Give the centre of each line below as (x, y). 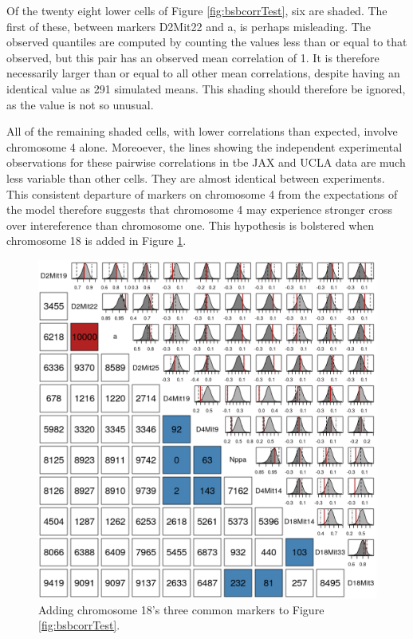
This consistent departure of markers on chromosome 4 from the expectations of (202, 193)
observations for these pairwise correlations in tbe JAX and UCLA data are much (206, 162)
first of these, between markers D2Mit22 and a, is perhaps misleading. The (189, 26)
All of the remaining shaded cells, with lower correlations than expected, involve (202, 131)
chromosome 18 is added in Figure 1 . (96, 241)
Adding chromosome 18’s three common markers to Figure (181, 609)
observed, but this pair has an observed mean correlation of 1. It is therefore (193, 57)
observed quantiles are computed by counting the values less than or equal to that (207, 42)
